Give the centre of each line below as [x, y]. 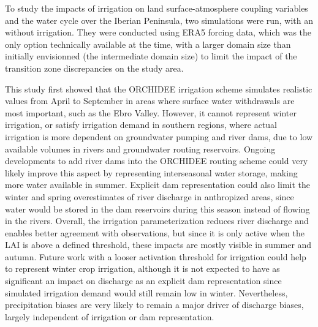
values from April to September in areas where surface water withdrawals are [150, 101]
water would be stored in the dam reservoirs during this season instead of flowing [157, 209]
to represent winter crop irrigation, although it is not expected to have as [142, 269]
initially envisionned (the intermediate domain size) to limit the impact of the [151, 56]
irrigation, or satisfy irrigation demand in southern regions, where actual [141, 125]
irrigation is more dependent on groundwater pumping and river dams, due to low [159, 136]
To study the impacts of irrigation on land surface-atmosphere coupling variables [157, 8]
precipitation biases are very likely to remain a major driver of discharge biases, [154, 305]
